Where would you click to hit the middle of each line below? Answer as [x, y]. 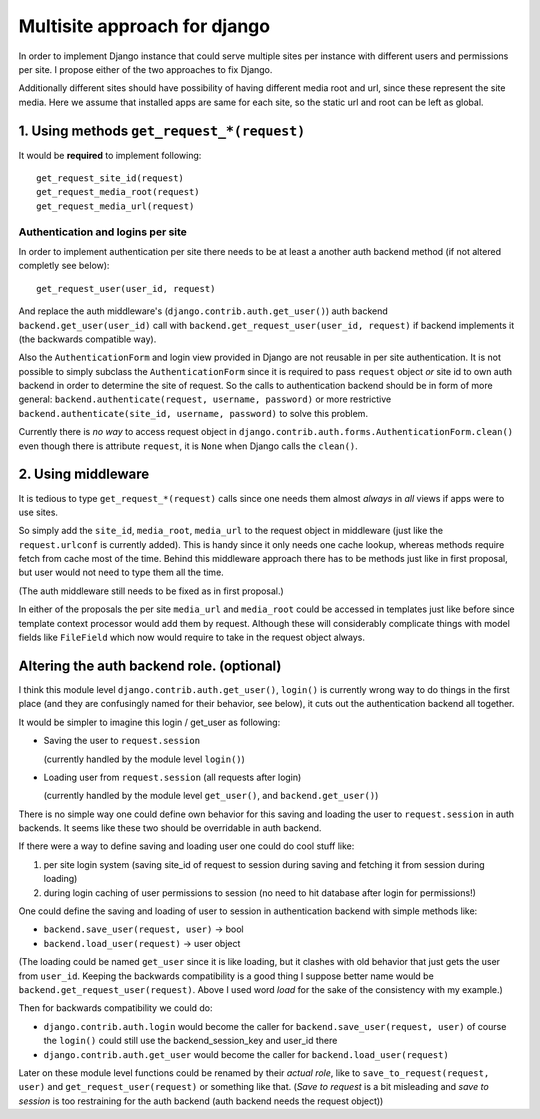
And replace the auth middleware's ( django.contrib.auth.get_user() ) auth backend [203, 311]
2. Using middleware [84, 474]
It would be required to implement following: [110, 155]
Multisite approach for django [144, 26]
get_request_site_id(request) [110, 178]
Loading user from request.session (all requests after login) [172, 777]
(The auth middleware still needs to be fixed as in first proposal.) [151, 591]
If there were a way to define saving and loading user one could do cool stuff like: [186, 846]
